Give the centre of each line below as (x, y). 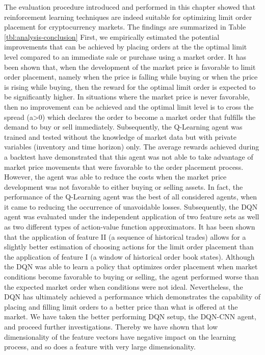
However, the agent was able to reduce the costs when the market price (115, 177)
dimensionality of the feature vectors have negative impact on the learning (120, 336)
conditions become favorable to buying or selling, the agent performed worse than (131, 277)
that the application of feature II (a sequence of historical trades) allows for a (125, 236)
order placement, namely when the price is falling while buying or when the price (131, 77)
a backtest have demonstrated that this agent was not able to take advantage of (129, 156)
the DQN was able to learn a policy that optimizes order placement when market (131, 267)
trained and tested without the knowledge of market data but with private (120, 136)
